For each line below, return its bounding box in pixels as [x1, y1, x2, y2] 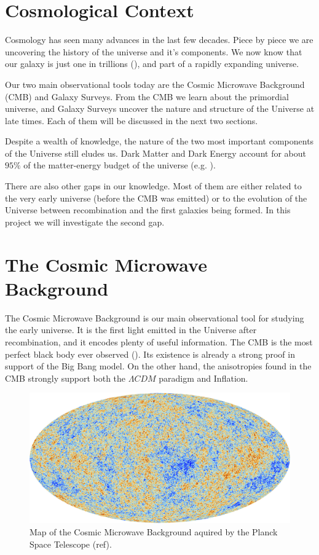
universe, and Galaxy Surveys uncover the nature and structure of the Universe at [5, 102, 315, 115]
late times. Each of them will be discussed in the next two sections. [5, 114, 258, 127]
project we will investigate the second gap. [5, 215, 165, 228]
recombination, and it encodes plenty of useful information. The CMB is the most [5, 335, 313, 348]
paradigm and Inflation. [159, 371, 248, 384]
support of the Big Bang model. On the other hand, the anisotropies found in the [5, 360, 312, 372]
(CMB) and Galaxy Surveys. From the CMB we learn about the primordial [5, 90, 289, 103]
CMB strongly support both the [5, 371, 126, 384]
